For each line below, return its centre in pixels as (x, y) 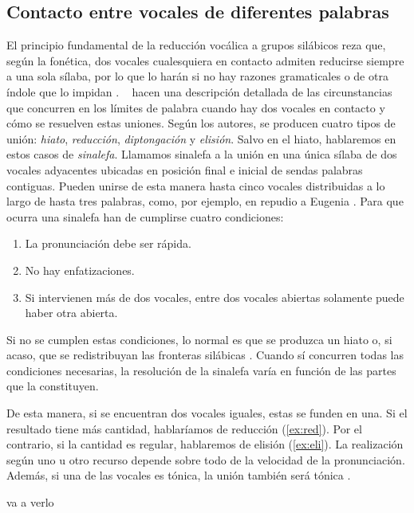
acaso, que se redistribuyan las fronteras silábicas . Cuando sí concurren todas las (205, 355)
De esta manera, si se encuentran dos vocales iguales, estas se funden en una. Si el (207, 413)
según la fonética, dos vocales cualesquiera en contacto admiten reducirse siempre (205, 60)
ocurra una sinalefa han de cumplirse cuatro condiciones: (145, 216)
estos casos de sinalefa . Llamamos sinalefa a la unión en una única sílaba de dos (202, 154)
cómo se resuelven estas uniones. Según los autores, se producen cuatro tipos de (201, 123)
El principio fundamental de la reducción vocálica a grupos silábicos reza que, (196, 45)
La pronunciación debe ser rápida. (108, 243)
